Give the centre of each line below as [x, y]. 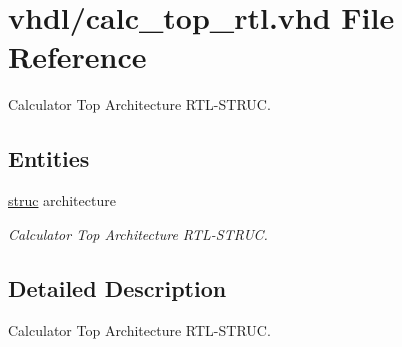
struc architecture [62, 200]
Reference [77, 56]
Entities [49, 158]
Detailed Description [117, 287]
